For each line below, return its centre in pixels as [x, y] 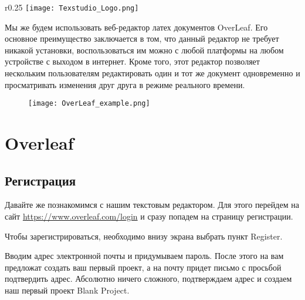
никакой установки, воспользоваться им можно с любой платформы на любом [144, 50]
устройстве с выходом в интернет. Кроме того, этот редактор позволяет [132, 61]
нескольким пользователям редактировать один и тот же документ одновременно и [152, 73]
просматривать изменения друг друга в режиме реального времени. [125, 84]
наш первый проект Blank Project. [67, 290]
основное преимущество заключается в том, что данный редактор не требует [142, 38]
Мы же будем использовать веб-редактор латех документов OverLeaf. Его [136, 27]
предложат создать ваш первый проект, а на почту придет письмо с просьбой [143, 267]
